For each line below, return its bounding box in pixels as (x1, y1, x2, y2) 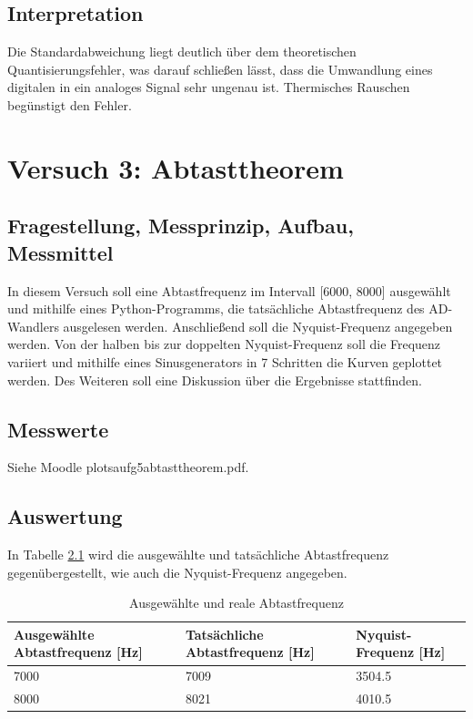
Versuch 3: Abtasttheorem (7, 149, 344, 186)
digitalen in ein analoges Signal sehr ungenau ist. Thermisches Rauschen (7, 77, 410, 97)
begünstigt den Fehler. (7, 95, 132, 114)
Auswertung (7, 502, 123, 530)
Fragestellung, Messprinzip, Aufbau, (7, 211, 354, 240)
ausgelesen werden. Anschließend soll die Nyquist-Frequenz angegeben (63, 316, 453, 335)
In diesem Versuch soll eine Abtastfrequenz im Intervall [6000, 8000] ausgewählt (7, 281, 451, 300)
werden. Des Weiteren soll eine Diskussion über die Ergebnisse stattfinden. (7, 370, 422, 389)
